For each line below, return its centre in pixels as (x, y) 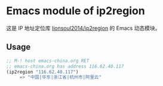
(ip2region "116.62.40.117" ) (42, 72)
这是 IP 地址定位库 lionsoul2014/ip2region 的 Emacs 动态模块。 (83, 28)
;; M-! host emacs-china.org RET (48, 60)
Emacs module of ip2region (76, 11)
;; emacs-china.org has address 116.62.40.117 (65, 66)
